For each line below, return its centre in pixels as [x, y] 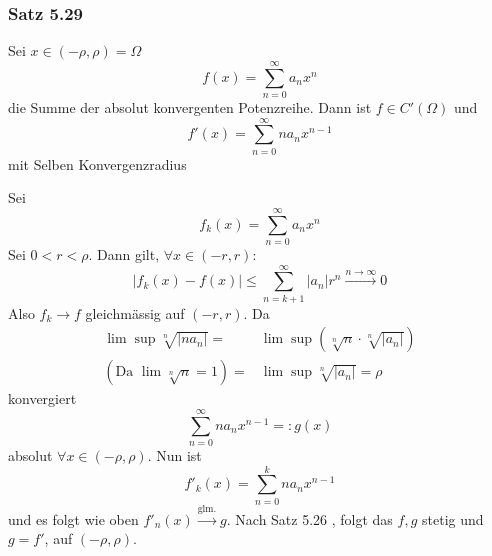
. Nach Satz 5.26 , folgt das [309, 518]
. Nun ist [174, 455]
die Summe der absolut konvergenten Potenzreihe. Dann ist [190, 106]
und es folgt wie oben [73, 518]
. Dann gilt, [124, 253]
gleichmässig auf [135, 312]
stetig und [453, 518]
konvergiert [42, 398]
